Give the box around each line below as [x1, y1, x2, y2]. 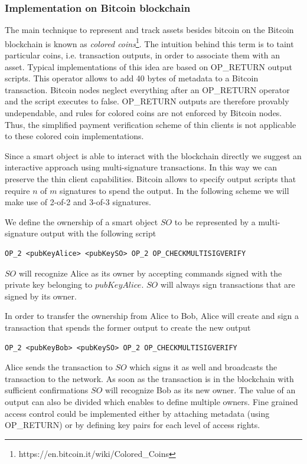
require [5, 184, 30, 196]
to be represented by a [174, 215, 256, 228]
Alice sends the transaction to [5, 361, 113, 373]
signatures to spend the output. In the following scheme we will [60, 184, 289, 196]
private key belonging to [5, 278, 93, 291]
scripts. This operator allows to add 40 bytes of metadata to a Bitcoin [5, 72, 259, 84]
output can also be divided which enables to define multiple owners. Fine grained [5, 395, 298, 407]
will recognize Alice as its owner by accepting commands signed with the [18, 266, 282, 279]
